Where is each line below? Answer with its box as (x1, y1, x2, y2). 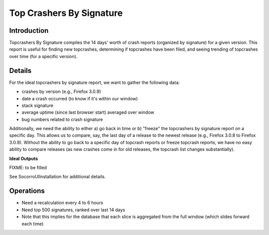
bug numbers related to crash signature (21, 116, 103, 122)
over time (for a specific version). (9, 53, 78, 59)
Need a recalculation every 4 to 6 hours (21, 200, 103, 206)
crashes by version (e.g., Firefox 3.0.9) (21, 88, 102, 94)
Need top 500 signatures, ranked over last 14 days (21, 207, 126, 213)
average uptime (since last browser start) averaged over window (21, 109, 154, 115)
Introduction (9, 26, 49, 35)
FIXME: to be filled (9, 164, 47, 171)
